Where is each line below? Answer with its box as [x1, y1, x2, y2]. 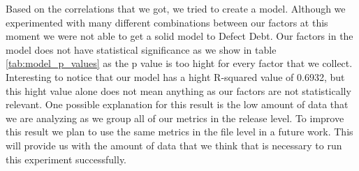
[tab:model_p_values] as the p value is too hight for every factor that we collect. [6, 56, 353, 70]
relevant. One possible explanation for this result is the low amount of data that [6, 97, 349, 112]
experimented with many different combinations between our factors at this [6, 15, 328, 29]
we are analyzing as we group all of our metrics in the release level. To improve [6, 110, 344, 125]
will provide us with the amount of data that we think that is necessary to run [6, 137, 342, 152]
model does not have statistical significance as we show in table [6, 42, 277, 57]
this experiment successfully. [6, 151, 127, 166]
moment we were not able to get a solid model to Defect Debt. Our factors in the [6, 29, 353, 43]
